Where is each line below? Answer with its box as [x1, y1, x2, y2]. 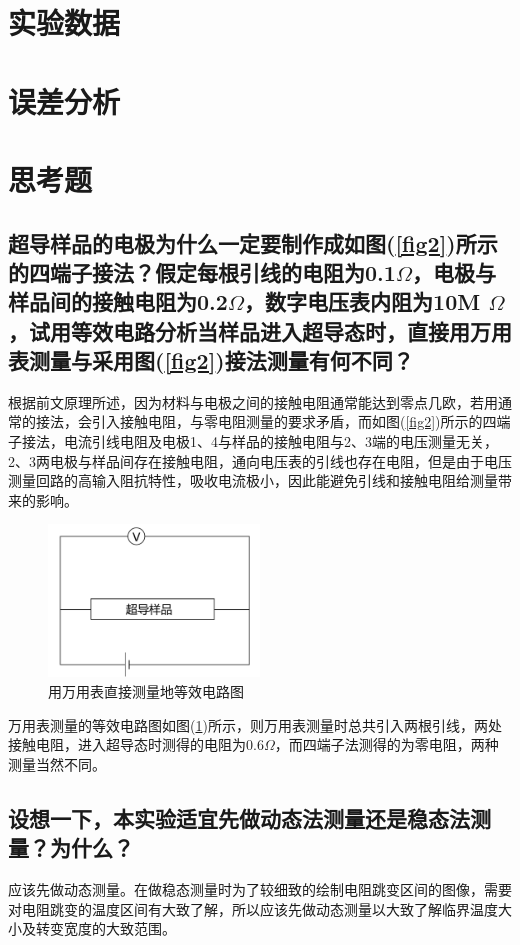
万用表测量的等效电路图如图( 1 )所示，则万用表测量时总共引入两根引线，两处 [8, 714, 502, 735]
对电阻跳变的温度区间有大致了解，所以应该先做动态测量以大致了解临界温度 [8, 898, 498, 919]
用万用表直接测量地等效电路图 [48, 681, 244, 702]
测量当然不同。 [8, 753, 106, 774]
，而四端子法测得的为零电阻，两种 [274, 734, 499, 755]
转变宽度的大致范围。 [35, 918, 176, 939]
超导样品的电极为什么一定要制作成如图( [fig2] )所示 [8, 227, 498, 258]
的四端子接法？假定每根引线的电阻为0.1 [8, 256, 396, 287]
